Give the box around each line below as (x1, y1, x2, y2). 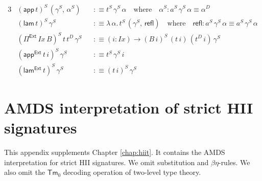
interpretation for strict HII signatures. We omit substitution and (4, 156, 209, 167)
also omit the (4, 167, 45, 177)
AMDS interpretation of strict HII (4, 97, 253, 118)
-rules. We (218, 156, 250, 167)
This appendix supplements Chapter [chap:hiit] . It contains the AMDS (4, 146, 225, 157)
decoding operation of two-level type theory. (63, 167, 201, 177)
